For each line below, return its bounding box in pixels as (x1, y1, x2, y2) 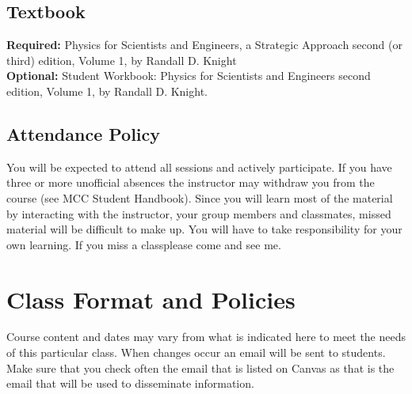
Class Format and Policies (6, 282, 296, 315)
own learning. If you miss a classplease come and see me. (6, 236, 281, 252)
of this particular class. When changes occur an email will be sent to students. (6, 344, 386, 361)
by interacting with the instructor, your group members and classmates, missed (6, 205, 391, 222)
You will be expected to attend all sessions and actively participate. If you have (6, 158, 392, 175)
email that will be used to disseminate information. (6, 375, 254, 392)
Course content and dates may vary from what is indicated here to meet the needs (6, 328, 406, 345)
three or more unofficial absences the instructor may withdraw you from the (6, 174, 375, 191)
